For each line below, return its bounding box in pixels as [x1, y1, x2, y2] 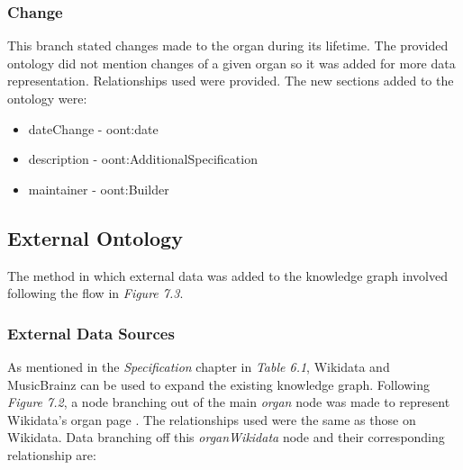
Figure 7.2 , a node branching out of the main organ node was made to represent [7, 393, 450, 411]
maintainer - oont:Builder [28, 179, 169, 198]
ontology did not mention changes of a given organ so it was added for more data [7, 53, 456, 72]
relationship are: [7, 445, 96, 464]
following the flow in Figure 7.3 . [7, 284, 184, 303]
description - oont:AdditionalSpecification [28, 149, 258, 168]
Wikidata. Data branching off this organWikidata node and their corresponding [7, 428, 445, 447]
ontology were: [7, 89, 87, 107]
